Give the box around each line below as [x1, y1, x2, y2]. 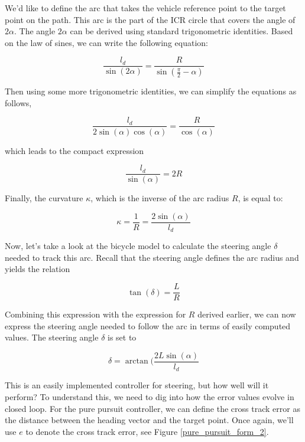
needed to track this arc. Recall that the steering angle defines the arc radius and [5, 251, 299, 263]
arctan [125, 357, 148, 366]
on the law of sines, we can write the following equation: [5, 36, 208, 48]
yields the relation [5, 263, 70, 275]
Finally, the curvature [5, 192, 83, 204]
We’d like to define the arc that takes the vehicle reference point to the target [5, 2, 286, 14]
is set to [108, 331, 137, 343]
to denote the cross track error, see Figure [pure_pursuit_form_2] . [25, 425, 269, 437]
